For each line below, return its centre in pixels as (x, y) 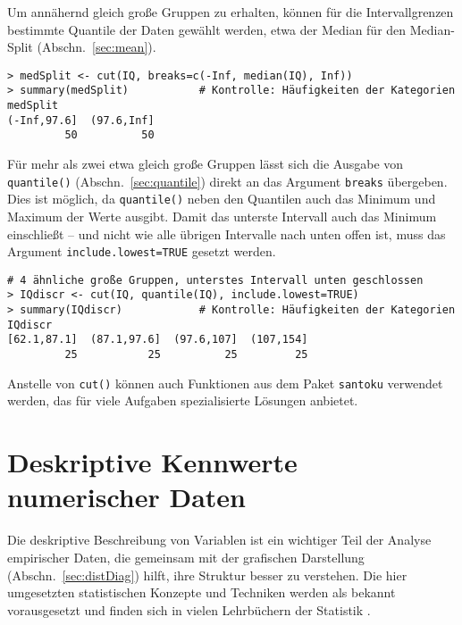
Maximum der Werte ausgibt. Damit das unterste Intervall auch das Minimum (222, 216)
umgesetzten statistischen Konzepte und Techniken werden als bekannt (202, 592)
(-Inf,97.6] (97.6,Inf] (81, 120)
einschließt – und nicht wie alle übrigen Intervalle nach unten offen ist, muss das (227, 233)
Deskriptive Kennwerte (152, 462)
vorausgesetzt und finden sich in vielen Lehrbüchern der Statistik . (189, 609)
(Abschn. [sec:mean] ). (97, 47)
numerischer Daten (126, 497)
